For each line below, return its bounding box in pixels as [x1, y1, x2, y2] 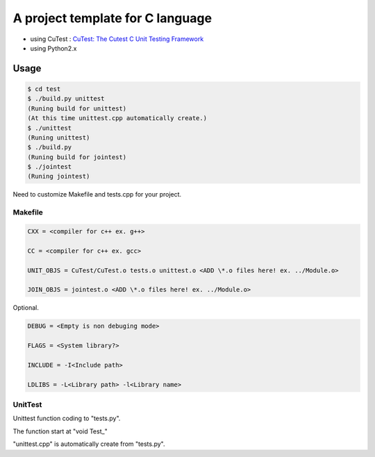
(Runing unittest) [27, 133, 90, 142]
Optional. [12, 304, 40, 312]
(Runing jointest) [27, 172, 90, 181]
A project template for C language [12, 10, 212, 26]
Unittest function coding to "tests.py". [12, 414, 121, 423]
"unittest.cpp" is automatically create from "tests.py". [12, 440, 165, 448]
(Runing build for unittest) [27, 104, 127, 113]
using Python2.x [30, 44, 77, 52]
